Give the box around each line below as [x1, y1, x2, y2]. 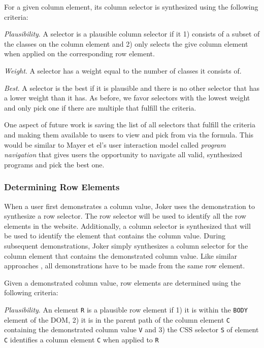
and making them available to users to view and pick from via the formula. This [4, 129, 254, 140]
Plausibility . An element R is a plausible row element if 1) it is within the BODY [4, 304, 248, 315]
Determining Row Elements [4, 181, 120, 193]
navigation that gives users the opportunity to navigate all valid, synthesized [4, 149, 243, 160]
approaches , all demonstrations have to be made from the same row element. [4, 260, 245, 271]
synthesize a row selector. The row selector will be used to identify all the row [4, 211, 246, 221]
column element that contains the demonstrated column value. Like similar [4, 250, 237, 261]
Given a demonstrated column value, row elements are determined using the [4, 277, 241, 288]
